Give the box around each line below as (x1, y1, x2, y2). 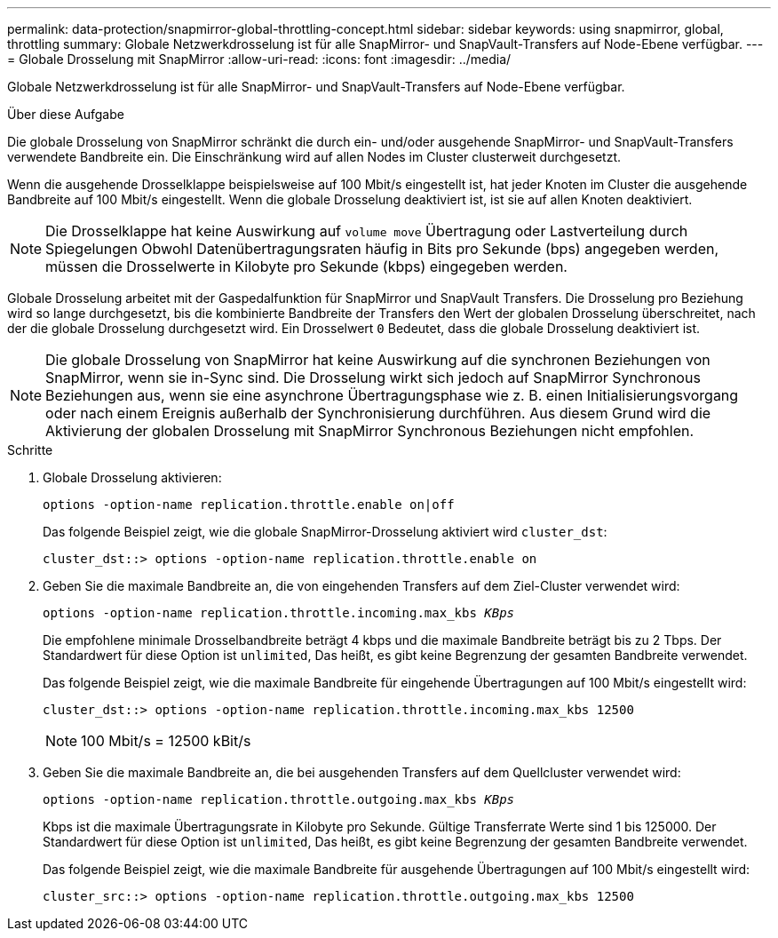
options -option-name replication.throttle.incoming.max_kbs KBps (43, 606, 515, 620)
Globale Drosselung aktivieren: (43, 470, 222, 485)
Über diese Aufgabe (7, 107, 124, 122)
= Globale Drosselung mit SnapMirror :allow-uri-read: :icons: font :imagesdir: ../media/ (7, 52, 512, 67)
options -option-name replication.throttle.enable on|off (43, 497, 455, 512)
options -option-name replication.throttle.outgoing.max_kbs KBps (43, 792, 515, 807)
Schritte (7, 442, 53, 457)
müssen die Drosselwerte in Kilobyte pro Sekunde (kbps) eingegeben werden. (45, 258, 568, 275)
